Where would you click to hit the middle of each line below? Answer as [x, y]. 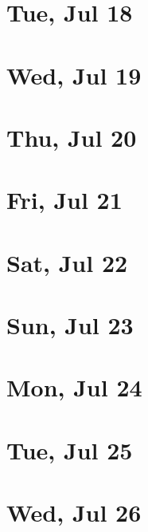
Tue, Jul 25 [70, 449]
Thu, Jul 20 [72, 137]
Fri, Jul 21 [64, 200]
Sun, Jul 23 [70, 325]
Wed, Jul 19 [74, 75]
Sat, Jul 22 [67, 262]
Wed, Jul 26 [74, 512]
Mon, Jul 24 [74, 387]
